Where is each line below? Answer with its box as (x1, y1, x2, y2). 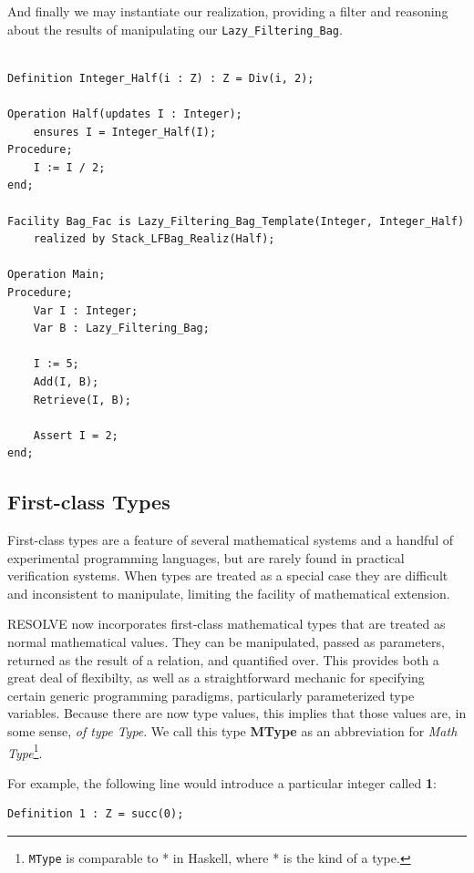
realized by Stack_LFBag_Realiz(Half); (33, 232, 275, 246)
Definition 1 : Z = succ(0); (7, 807, 184, 821)
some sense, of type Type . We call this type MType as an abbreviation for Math (7, 722, 458, 741)
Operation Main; (7, 268, 106, 282)
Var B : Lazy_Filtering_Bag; (33, 322, 210, 335)
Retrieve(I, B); (33, 393, 132, 406)
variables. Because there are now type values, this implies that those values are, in (7, 704, 467, 723)
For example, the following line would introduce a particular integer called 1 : (7, 773, 437, 792)
